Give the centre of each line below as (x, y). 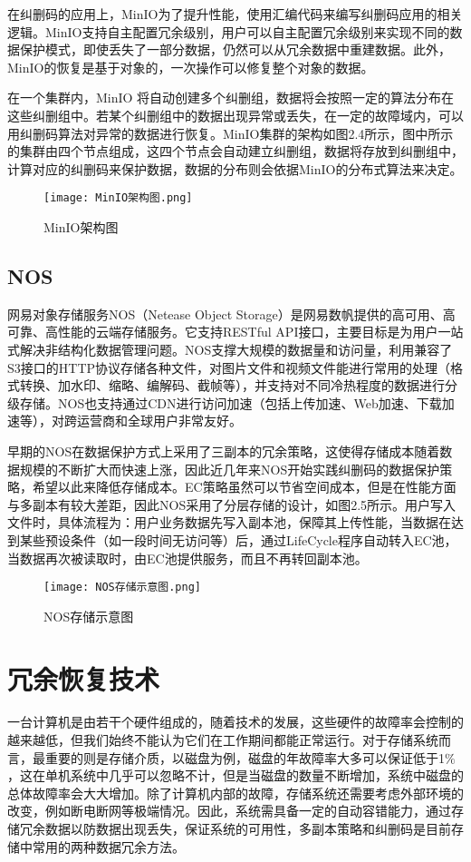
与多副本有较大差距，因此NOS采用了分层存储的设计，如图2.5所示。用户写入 (232, 504)
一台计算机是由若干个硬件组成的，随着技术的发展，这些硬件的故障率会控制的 (235, 722)
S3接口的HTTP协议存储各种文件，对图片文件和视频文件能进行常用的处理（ (229, 367)
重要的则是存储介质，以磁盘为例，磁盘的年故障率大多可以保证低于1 (245, 757)
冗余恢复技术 (84, 678)
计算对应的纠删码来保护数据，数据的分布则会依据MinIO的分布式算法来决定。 (235, 168)
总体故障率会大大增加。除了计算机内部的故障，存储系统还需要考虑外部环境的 (235, 793)
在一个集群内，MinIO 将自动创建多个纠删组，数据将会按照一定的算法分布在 (231, 98)
